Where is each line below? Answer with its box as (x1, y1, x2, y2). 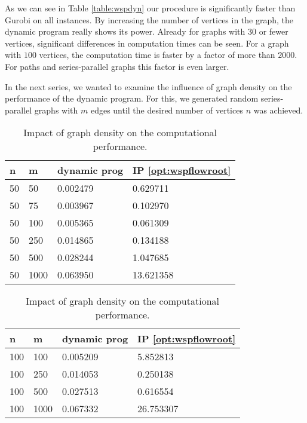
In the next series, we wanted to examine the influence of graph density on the (5, 80, 292, 93)
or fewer (259, 25, 288, 38)
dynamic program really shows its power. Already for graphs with (5, 25, 245, 38)
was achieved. (253, 103, 303, 116)
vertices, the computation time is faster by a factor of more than (39, 48, 275, 61)
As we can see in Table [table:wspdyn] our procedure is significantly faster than (5, 2, 296, 14)
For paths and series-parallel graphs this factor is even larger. (5, 60, 229, 72)
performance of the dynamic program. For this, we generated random (5, 92, 259, 105)
